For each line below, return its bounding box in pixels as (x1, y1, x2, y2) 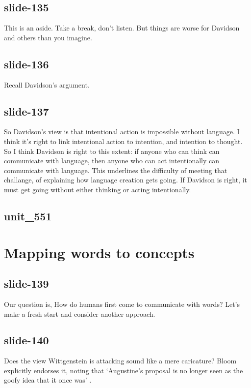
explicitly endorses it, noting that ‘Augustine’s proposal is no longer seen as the (4, 365, 243, 375)
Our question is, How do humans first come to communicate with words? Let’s (4, 298, 240, 309)
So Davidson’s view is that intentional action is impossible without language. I (4, 126, 240, 137)
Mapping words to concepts (4, 242, 195, 262)
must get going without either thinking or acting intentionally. (4, 184, 191, 194)
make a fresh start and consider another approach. (4, 308, 155, 319)
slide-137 (4, 103, 49, 119)
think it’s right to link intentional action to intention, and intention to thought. (4, 136, 243, 146)
